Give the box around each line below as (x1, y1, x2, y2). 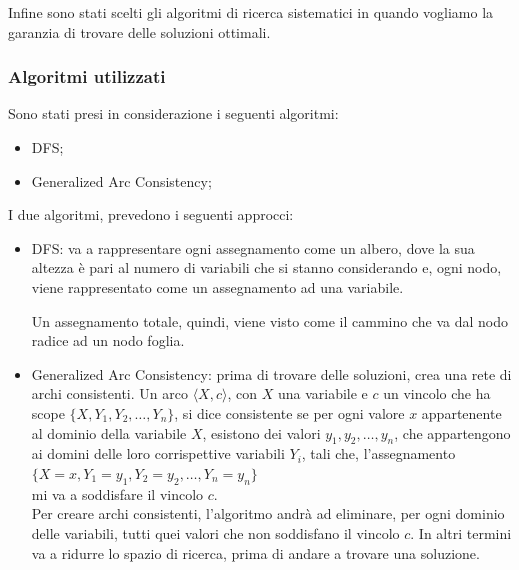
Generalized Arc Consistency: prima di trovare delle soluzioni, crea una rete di (31, 363, 512, 384)
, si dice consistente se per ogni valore (174, 402, 405, 423)
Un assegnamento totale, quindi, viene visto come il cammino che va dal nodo (31, 310, 508, 331)
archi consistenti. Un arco (31, 383, 188, 404)
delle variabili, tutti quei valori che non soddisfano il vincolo (31, 522, 400, 543)
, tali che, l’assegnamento (301, 443, 456, 464)
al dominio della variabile (31, 422, 187, 443)
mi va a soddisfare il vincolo (31, 483, 204, 504)
